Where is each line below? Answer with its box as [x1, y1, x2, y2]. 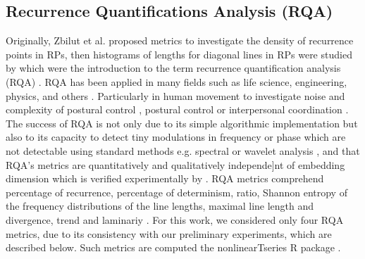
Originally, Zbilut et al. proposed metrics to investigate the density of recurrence [6, 33, 354, 48]
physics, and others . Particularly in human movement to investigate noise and [6, 88, 345, 103]
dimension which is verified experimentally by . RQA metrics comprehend [6, 171, 324, 186]
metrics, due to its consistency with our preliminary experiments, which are [6, 226, 332, 241]
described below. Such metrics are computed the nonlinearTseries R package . [6, 240, 341, 255]
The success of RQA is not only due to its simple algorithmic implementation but [6, 115, 358, 130]
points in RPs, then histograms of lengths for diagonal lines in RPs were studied [6, 46, 352, 61]
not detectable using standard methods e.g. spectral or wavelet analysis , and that [6, 143, 360, 158]
